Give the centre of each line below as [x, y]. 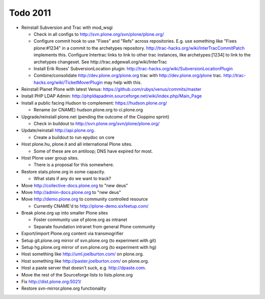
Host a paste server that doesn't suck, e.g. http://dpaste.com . [84, 268]
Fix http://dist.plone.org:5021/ [51, 282]
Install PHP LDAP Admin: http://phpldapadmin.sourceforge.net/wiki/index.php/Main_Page [112, 96]
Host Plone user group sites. [50, 158]
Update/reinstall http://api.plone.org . [58, 131]
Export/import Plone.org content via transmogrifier [72, 234]
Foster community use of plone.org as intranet [80, 220]
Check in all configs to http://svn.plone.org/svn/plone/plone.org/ [99, 34]
